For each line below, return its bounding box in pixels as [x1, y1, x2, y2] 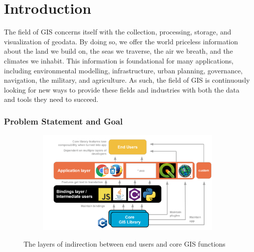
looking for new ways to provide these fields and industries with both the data [4, 84, 240, 94]
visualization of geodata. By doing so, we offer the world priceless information [4, 36, 238, 46]
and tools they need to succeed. [4, 94, 99, 104]
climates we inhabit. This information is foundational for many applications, [4, 55, 234, 65]
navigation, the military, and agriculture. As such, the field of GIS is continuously [4, 75, 250, 85]
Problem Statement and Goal [4, 115, 123, 127]
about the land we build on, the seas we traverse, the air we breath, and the [4, 46, 233, 56]
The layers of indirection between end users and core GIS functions [24, 238, 226, 249]
